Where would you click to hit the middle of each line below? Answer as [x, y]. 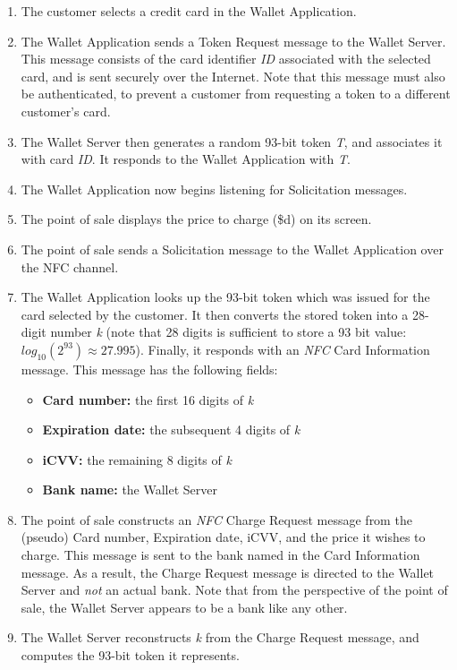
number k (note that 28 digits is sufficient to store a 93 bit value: [228, 332]
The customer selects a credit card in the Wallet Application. [189, 11]
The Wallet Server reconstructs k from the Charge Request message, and [220, 637]
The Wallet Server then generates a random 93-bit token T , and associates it [232, 141]
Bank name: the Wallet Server [130, 490]
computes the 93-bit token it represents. [130, 655]
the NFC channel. [70, 266]
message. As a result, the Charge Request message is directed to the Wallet [228, 572]
